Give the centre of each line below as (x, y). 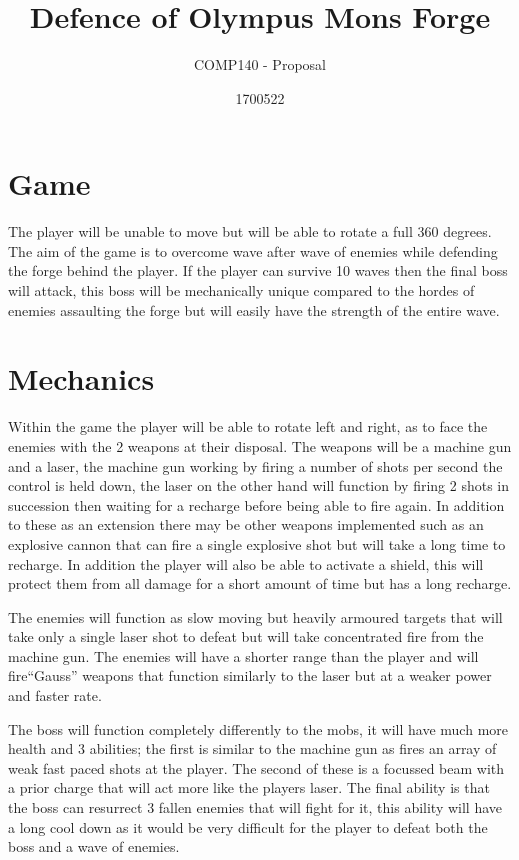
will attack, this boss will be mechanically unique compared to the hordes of (241, 290)
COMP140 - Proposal (260, 64)
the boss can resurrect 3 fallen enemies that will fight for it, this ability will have (255, 807)
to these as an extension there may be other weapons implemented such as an (246, 524)
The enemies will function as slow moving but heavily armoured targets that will (255, 616)
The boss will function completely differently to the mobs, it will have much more (258, 728)
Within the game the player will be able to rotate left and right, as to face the (248, 426)
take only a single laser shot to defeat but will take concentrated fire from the (246, 636)
